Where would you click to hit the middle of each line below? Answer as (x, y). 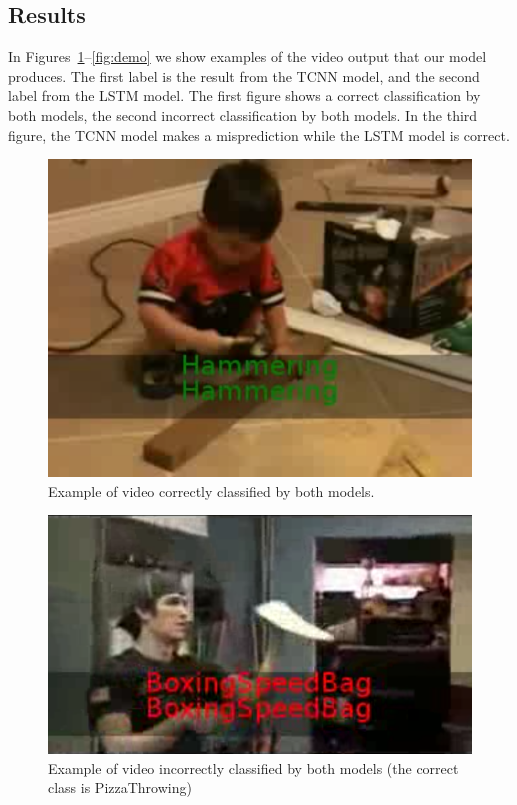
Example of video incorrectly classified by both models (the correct (253, 767)
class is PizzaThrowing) (120, 787)
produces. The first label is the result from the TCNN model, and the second (244, 75)
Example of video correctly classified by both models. (211, 490)
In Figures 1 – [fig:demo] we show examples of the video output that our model (247, 56)
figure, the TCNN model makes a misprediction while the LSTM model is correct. (259, 134)
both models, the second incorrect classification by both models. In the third (243, 114)
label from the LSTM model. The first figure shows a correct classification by (244, 95)
